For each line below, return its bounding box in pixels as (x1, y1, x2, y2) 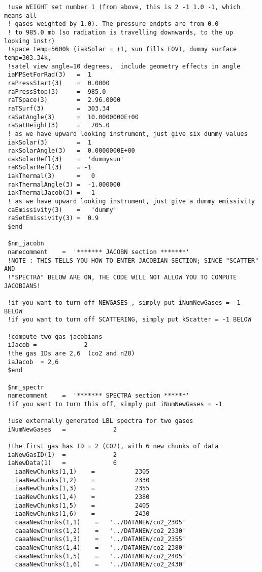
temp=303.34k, (4, 54, 52, 61)
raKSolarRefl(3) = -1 (8, 164, 91, 171)
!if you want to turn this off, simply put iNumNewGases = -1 (8, 400, 222, 408)
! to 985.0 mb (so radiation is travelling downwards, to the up (8, 28, 234, 36)
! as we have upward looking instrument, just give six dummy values (8, 130, 248, 137)
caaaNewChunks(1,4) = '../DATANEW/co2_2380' (15, 544, 186, 551)
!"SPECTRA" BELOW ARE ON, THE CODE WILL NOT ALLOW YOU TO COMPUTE (8, 274, 237, 281)
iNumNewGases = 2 (8, 425, 117, 433)
